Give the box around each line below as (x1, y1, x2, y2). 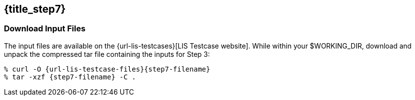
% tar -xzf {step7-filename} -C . (4, 73, 136, 81)
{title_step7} (4, 3, 66, 15)
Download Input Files (4, 24, 86, 34)
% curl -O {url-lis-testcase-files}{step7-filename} (4, 65, 210, 73)
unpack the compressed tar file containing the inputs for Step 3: (4, 50, 210, 58)
